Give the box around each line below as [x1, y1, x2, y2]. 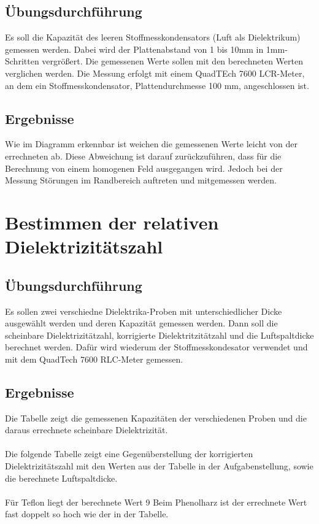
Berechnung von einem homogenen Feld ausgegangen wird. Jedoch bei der [5, 161, 283, 174]
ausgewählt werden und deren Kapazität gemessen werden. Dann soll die [5, 317, 278, 329]
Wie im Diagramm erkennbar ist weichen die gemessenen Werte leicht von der [5, 137, 298, 150]
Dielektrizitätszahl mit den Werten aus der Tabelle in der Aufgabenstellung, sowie [5, 460, 313, 472]
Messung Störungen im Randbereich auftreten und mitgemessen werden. [5, 174, 277, 187]
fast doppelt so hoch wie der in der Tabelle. [5, 507, 169, 520]
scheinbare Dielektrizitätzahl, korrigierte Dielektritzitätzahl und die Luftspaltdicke [5, 328, 314, 341]
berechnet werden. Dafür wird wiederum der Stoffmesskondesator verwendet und [5, 341, 308, 353]
